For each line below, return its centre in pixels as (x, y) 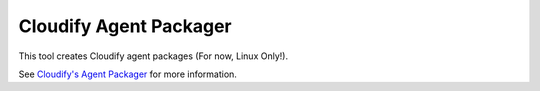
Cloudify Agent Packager (125, 26)
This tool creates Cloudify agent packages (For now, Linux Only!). (153, 56)
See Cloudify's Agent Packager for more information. (127, 74)
